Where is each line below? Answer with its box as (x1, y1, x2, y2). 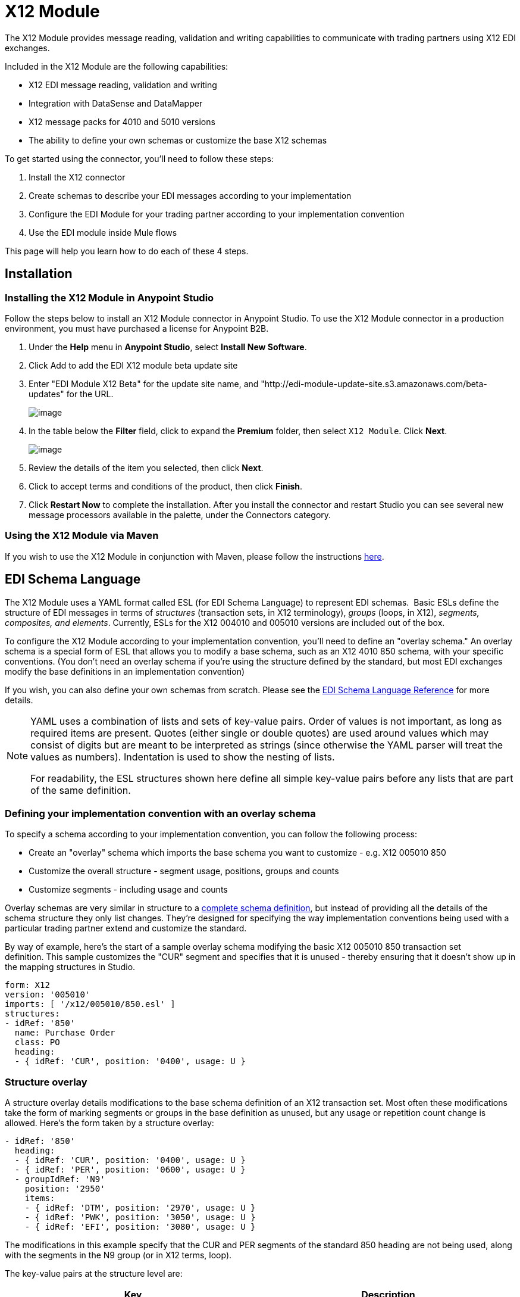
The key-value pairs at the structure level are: (5, 1268, 183, 1279)
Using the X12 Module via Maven (5, 529, 159, 542)
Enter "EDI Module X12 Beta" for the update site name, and (29, 378, 259, 389)
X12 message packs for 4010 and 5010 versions (29, 116, 215, 127)
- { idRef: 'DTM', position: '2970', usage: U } (24, 1203, 256, 1213)
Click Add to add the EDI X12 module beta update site (29, 360, 238, 370)
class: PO (14, 1037, 60, 1047)
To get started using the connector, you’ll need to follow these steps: (5, 153, 274, 164)
